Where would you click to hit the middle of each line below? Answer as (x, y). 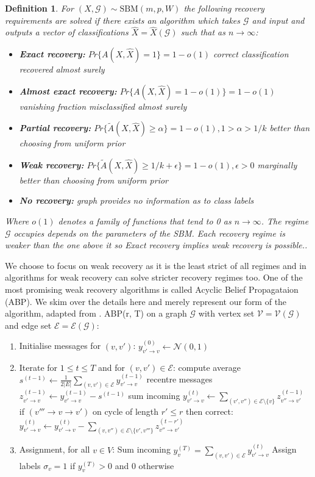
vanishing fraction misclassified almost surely (103, 106)
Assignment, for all (55, 449)
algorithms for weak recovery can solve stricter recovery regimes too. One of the (154, 277)
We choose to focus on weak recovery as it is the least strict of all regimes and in (156, 265)
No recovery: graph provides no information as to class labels (136, 200)
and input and (278, 20)
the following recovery (224, 8)
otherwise (156, 465)
